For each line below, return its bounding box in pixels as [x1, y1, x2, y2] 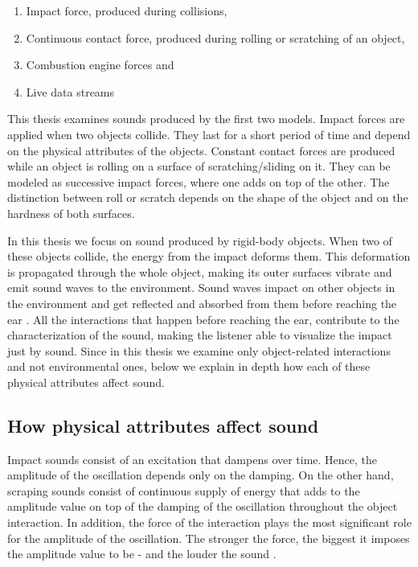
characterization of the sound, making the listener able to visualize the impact [7, 327, 392, 343]
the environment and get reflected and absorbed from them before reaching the [7, 294, 397, 311]
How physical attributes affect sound [7, 413, 319, 438]
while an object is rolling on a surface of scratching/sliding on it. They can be [7, 158, 391, 175]
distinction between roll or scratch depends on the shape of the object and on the [7, 189, 408, 206]
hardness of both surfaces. [7, 204, 135, 221]
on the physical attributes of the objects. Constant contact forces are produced [7, 142, 395, 158]
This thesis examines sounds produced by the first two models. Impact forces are [7, 110, 405, 127]
